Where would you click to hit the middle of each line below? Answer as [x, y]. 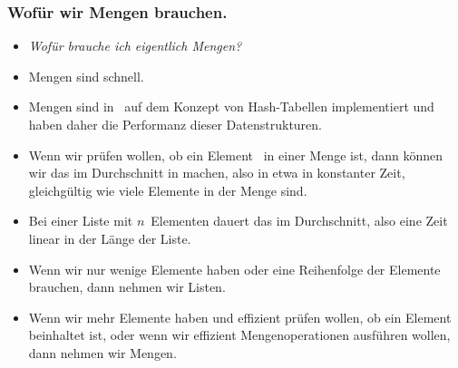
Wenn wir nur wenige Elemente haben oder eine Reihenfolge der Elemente [234, 269]
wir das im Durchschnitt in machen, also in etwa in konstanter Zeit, [217, 173]
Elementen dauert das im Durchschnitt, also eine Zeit [299, 221]
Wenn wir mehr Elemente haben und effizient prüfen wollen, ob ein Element [240, 317]
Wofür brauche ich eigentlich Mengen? [135, 46]
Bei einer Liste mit [81, 221]
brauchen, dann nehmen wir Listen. [127, 287]
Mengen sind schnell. [86, 76]
